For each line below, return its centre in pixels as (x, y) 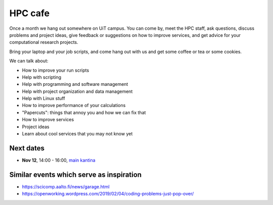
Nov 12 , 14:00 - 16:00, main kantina (59, 160)
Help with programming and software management (75, 84)
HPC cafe (30, 13)
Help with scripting (42, 77)
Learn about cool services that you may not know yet (77, 134)
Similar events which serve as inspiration (75, 174)
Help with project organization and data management (77, 91)
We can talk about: (29, 61)
